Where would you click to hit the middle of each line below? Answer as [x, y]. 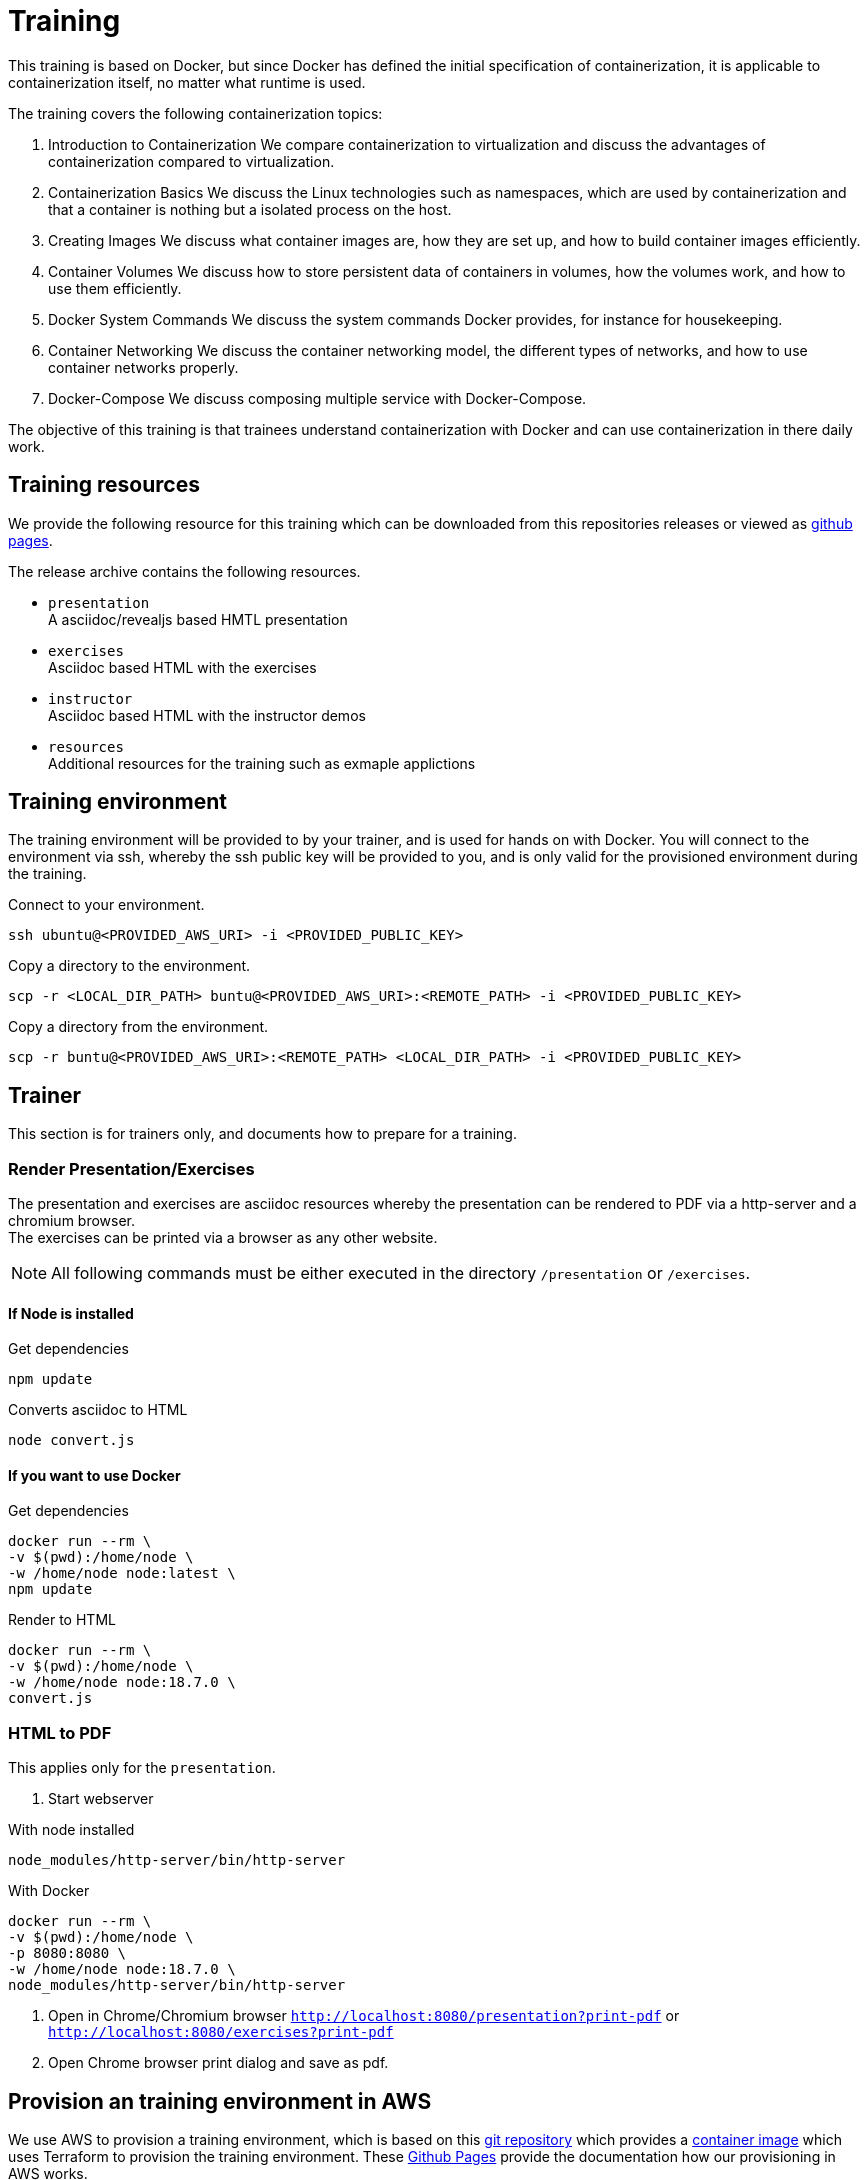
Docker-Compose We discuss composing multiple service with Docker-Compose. [317, 398]
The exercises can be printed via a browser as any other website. [223, 1238]
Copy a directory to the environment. [129, 966]
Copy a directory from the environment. [138, 1027]
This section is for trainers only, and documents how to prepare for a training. [262, 1134]
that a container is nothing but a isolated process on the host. [250, 209]
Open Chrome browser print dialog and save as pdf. [218, 2063]
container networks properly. [143, 367]
